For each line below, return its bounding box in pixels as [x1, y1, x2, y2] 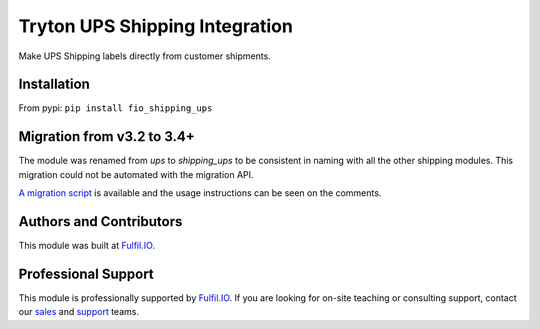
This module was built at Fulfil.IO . [18, 240, 155, 252]
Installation [18, 76, 90, 93]
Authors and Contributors [18, 213, 183, 230]
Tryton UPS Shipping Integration [18, 15, 294, 37]
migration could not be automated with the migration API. [18, 168, 254, 180]
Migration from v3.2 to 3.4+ [18, 128, 195, 145]
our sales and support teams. [18, 306, 140, 318]
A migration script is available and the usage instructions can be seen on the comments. [18, 187, 382, 199]
